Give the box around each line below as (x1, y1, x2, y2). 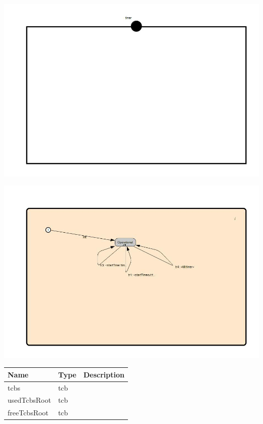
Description (83, 369, 124, 379)
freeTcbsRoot (8, 407, 49, 418)
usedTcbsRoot (8, 395, 51, 405)
